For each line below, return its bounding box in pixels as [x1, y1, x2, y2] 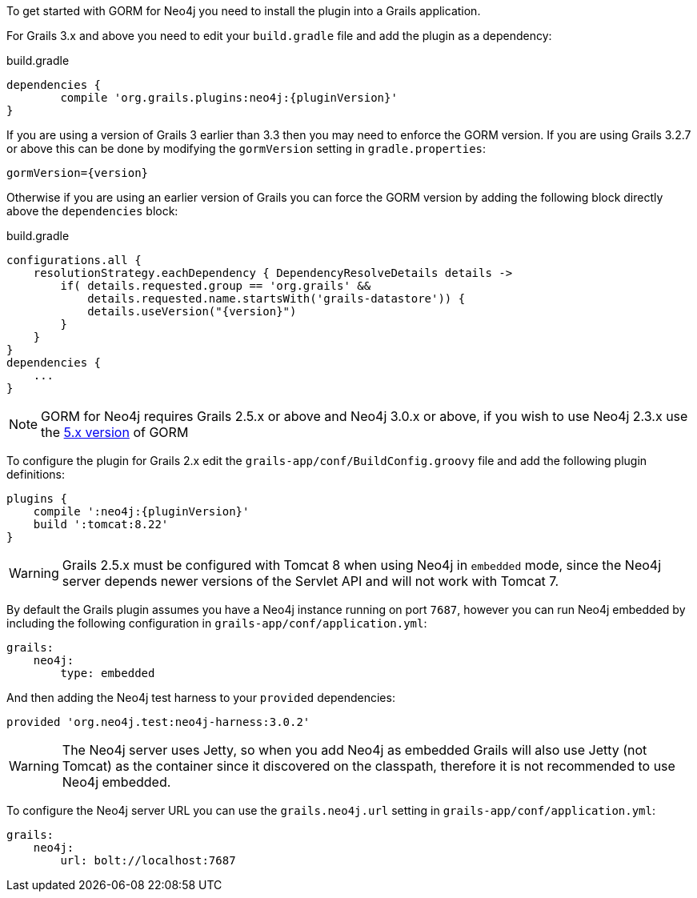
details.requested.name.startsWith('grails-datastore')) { [87, 292, 466, 305]
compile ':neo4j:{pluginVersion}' [33, 505, 250, 518]
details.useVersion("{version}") [87, 305, 297, 318]
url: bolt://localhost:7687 [60, 854, 236, 867]
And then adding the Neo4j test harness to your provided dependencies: [6, 691, 395, 704]
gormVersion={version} [6, 166, 149, 179]
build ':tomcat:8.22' [33, 518, 169, 531]
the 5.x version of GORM [41, 424, 189, 440]
